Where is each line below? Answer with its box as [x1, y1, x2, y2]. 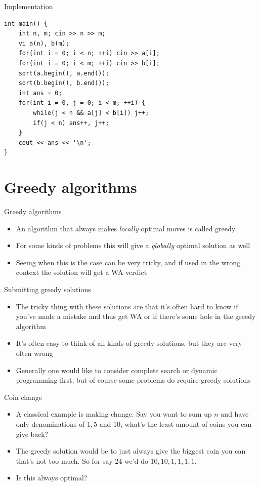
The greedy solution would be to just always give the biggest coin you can [16, 445, 246, 456]
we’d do [124, 455, 148, 466]
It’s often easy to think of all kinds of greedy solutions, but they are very [16, 338, 242, 348]
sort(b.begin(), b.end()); [18, 79, 109, 87]
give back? [16, 428, 49, 439]
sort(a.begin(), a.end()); [18, 69, 109, 77]
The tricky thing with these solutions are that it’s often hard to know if [16, 301, 238, 311]
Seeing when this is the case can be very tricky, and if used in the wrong [16, 257, 241, 267]
